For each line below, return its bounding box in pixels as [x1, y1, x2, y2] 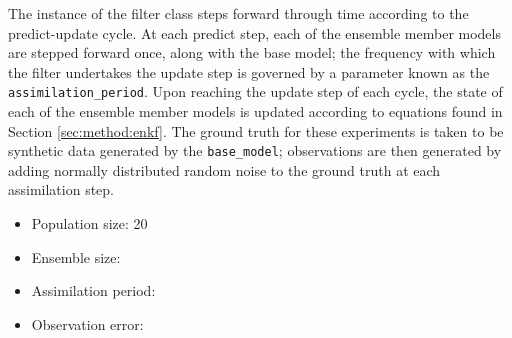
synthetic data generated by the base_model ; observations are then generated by [8, 140, 502, 161]
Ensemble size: [31, 246, 121, 267]
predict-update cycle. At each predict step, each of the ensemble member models [8, 22, 501, 43]
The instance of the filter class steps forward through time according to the [8, 3, 469, 23]
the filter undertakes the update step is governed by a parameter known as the [8, 61, 490, 82]
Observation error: [31, 313, 144, 334]
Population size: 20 [31, 213, 148, 234]
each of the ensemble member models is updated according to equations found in [8, 101, 503, 122]
